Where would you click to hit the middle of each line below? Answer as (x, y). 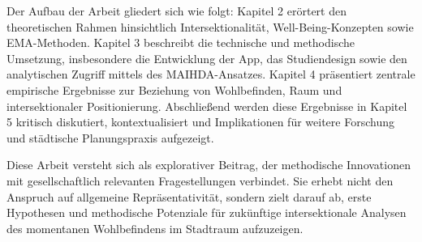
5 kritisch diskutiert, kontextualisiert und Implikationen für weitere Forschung (200, 122)
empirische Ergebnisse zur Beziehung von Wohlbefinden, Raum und (174, 89)
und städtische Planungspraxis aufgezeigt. (110, 137)
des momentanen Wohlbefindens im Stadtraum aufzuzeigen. (155, 228)
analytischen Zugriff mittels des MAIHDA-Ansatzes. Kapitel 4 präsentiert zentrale (211, 74)
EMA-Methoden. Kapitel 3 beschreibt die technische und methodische (181, 42)
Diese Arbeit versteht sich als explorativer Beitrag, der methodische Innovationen (209, 165)
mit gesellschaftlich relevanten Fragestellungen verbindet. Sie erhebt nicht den (200, 180)
